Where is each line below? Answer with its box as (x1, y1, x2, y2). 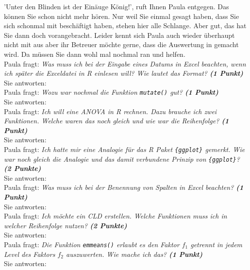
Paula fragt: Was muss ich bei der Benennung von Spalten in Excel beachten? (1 (4, 182, 244, 192)
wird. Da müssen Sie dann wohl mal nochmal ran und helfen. (4, 49, 185, 59)
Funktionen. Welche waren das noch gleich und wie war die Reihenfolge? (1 (4, 116, 229, 126)
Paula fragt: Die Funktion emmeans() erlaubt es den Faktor (4, 239, 180, 250)
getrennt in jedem (190, 239, 243, 250)
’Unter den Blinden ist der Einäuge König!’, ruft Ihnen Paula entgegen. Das (4, 1, 229, 11)
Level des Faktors (4, 249, 55, 259)
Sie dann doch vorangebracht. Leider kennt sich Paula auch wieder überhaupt (4, 30, 235, 40)
